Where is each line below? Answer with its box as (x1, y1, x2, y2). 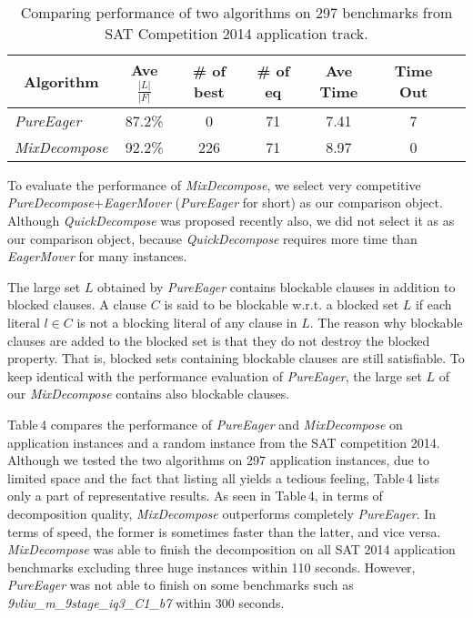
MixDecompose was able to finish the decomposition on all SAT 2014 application (7, 540, 456, 559)
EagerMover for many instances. (7, 247, 187, 266)
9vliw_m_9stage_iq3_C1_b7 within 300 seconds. (7, 593, 285, 612)
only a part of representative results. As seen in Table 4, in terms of (7, 486, 383, 505)
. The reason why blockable (309, 313, 463, 332)
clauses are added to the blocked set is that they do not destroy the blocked (7, 330, 430, 350)
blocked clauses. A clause (7, 295, 147, 314)
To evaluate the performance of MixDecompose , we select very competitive (7, 175, 421, 194)
